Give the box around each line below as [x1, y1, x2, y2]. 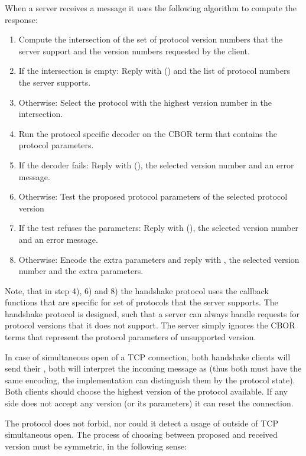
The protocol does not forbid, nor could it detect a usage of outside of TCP [5, 416, 278, 429]
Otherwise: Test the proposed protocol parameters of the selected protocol [18, 190, 288, 203]
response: [5, 13, 38, 25]
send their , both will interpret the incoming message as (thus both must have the [5, 362, 302, 374]
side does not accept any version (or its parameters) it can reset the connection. [5, 397, 294, 409]
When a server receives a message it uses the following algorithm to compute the [5, 2, 297, 14]
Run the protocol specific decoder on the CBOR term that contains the [18, 127, 277, 139]
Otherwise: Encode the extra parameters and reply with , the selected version [18, 253, 300, 265]
